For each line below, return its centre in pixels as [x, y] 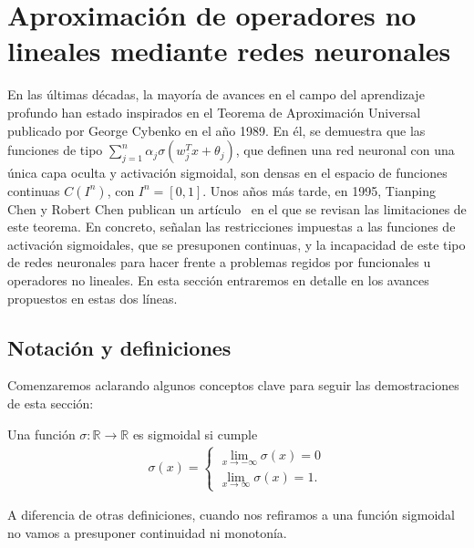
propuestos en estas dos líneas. [93, 298]
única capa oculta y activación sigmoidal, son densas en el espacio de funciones [227, 173]
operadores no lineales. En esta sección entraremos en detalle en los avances [218, 280]
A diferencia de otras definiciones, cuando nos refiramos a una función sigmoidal [231, 515]
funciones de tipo [55, 150]
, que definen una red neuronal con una [345, 150]
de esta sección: [51, 403]
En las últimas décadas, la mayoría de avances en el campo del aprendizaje [216, 94]
